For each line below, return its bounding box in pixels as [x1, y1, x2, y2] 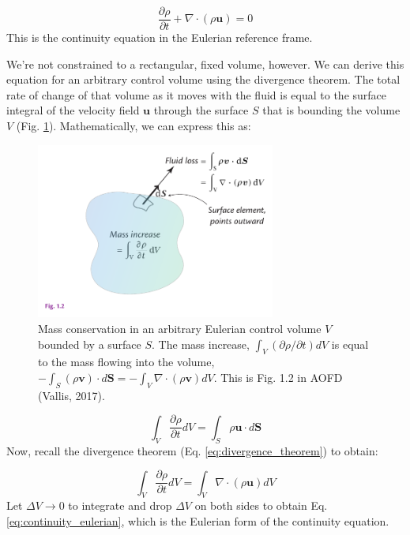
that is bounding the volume [262, 102, 401, 118]
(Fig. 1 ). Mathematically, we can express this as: [16, 118, 251, 134]
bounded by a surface [38, 335, 141, 352]
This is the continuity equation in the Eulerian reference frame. [6, 29, 313, 46]
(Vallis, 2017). [38, 387, 105, 403]
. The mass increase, [152, 335, 250, 352]
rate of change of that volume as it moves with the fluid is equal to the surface [6, 86, 387, 103]
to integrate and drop [68, 497, 172, 514]
